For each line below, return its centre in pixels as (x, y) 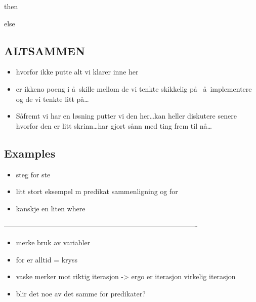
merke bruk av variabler (53, 242)
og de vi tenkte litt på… (52, 99)
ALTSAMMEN (45, 50)
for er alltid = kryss (47, 259)
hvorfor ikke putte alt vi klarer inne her (77, 72)
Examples (30, 153)
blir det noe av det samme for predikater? (81, 293)
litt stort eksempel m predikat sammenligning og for (97, 191)
